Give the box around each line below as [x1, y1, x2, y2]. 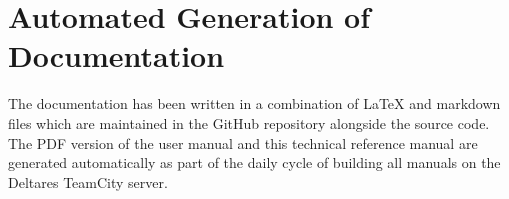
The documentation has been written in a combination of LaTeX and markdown [8, 93, 501, 114]
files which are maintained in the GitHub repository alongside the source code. [8, 112, 490, 133]
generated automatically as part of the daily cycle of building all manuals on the [8, 152, 501, 173]
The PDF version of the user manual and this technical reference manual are [8, 132, 478, 153]
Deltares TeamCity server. [8, 171, 168, 192]
